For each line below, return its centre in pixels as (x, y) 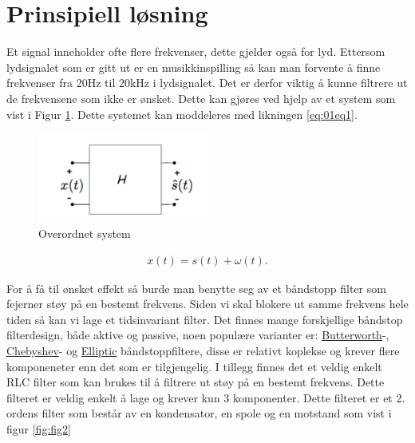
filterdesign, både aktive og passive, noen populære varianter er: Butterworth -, (198, 335)
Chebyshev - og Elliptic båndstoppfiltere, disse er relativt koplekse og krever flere (203, 350)
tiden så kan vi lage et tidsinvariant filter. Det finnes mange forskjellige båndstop (205, 319)
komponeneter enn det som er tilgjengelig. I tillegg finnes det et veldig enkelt (194, 366)
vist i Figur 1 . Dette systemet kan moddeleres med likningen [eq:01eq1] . (182, 114)
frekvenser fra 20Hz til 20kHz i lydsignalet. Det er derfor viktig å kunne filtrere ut (207, 83)
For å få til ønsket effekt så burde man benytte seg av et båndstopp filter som (196, 288)
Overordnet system (85, 233)
